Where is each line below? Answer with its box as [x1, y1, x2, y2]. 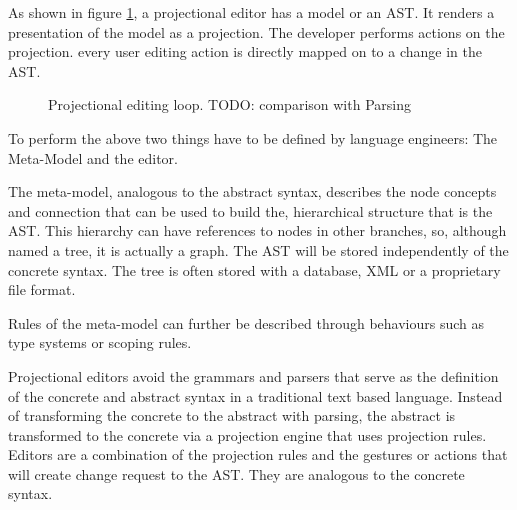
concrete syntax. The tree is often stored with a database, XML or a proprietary [8, 259, 501, 280]
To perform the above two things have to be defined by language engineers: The [8, 127, 498, 148]
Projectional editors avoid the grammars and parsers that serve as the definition [8, 365, 499, 386]
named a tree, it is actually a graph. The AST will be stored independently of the [8, 239, 509, 260]
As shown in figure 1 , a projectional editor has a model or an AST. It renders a [8, 2, 495, 22]
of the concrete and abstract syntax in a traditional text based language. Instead [8, 385, 503, 406]
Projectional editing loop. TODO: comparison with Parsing [48, 94, 411, 115]
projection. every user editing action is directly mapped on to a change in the [8, 41, 482, 62]
